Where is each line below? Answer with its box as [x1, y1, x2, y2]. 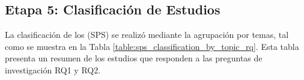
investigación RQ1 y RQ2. [5, 63, 101, 76]
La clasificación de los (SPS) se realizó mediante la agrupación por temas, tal [5, 28, 289, 41]
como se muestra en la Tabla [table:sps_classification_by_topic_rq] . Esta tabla [5, 40, 299, 52]
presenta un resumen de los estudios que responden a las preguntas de [5, 52, 263, 64]
